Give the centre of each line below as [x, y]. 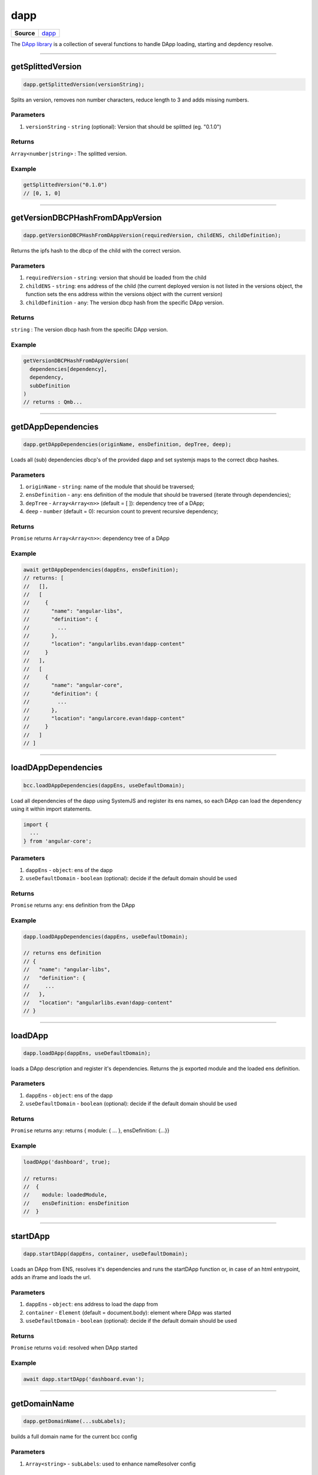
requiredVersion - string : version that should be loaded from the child [116, 278]
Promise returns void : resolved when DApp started [74, 1348]
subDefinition [50, 386]
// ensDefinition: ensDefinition [76, 1203]
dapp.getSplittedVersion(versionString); [84, 84]
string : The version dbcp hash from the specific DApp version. [90, 329]
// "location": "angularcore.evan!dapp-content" [104, 718]
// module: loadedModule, [65, 1195]
